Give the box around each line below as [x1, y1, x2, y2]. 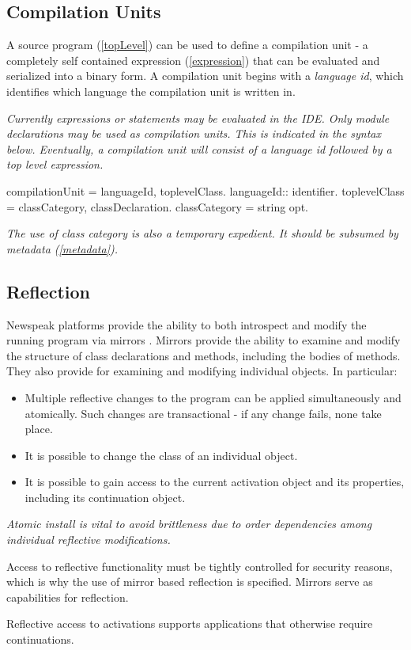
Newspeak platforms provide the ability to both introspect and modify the [6, 316, 367, 333]
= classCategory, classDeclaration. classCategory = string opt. [6, 198, 308, 215]
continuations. [6, 631, 74, 648]
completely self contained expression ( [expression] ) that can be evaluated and [6, 51, 380, 68]
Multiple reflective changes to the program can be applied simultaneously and [25, 389, 402, 405]
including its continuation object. [25, 488, 186, 505]
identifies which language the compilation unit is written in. [6, 82, 296, 99]
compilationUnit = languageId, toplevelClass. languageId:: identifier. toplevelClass [6, 182, 405, 199]
